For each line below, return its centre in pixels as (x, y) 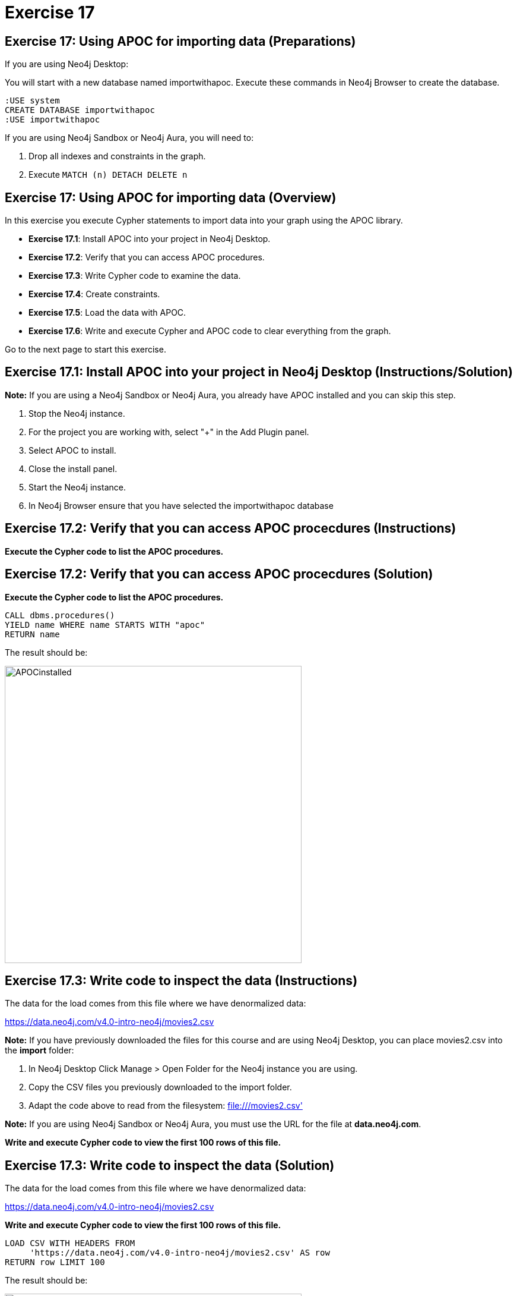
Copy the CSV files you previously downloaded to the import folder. (160, 1087)
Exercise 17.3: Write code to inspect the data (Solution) (170, 1165)
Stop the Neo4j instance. (77, 413)
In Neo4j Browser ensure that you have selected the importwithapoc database (181, 505)
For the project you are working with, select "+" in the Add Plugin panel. (169, 432)
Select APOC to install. (72, 450)
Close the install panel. (73, 468)
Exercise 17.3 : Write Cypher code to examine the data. (135, 276)
